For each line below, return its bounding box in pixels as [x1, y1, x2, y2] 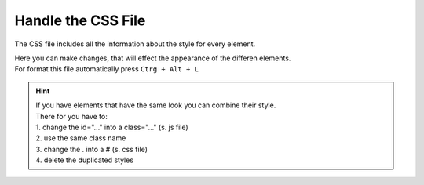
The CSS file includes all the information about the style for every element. [14, 39, 256, 49]
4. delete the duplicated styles [35, 155, 133, 165]
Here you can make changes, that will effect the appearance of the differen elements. [14, 53, 291, 63]
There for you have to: [35, 111, 108, 121]
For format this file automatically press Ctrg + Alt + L [14, 64, 199, 74]
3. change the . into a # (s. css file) [35, 144, 148, 154]
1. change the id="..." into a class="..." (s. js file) [35, 122, 188, 132]
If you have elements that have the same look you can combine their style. [35, 100, 276, 110]
